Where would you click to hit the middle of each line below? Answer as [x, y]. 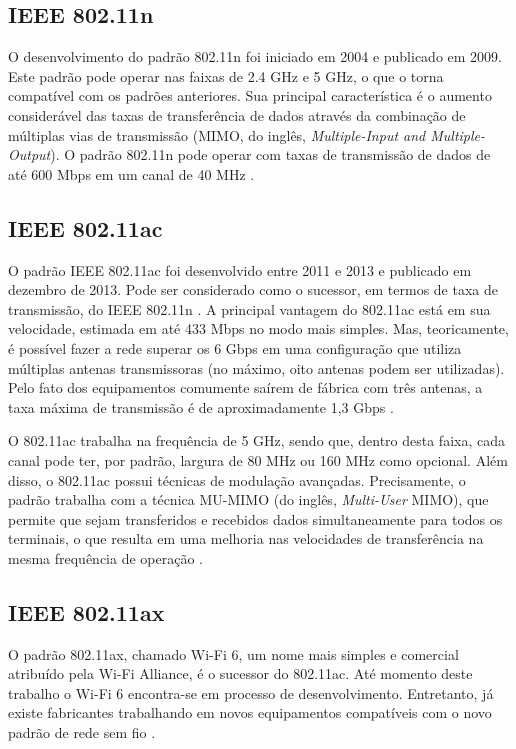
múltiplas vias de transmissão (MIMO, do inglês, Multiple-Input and [217, 134]
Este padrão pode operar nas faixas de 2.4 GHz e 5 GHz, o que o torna [226, 75]
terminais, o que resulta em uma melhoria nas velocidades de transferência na [246, 538]
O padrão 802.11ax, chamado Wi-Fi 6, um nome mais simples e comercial [233, 653]
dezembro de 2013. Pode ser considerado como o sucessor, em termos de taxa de [253, 289]
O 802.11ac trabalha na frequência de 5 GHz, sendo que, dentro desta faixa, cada [256, 440]
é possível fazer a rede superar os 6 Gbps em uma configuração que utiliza [235, 347]
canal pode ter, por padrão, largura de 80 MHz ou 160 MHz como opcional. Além [258, 459]
